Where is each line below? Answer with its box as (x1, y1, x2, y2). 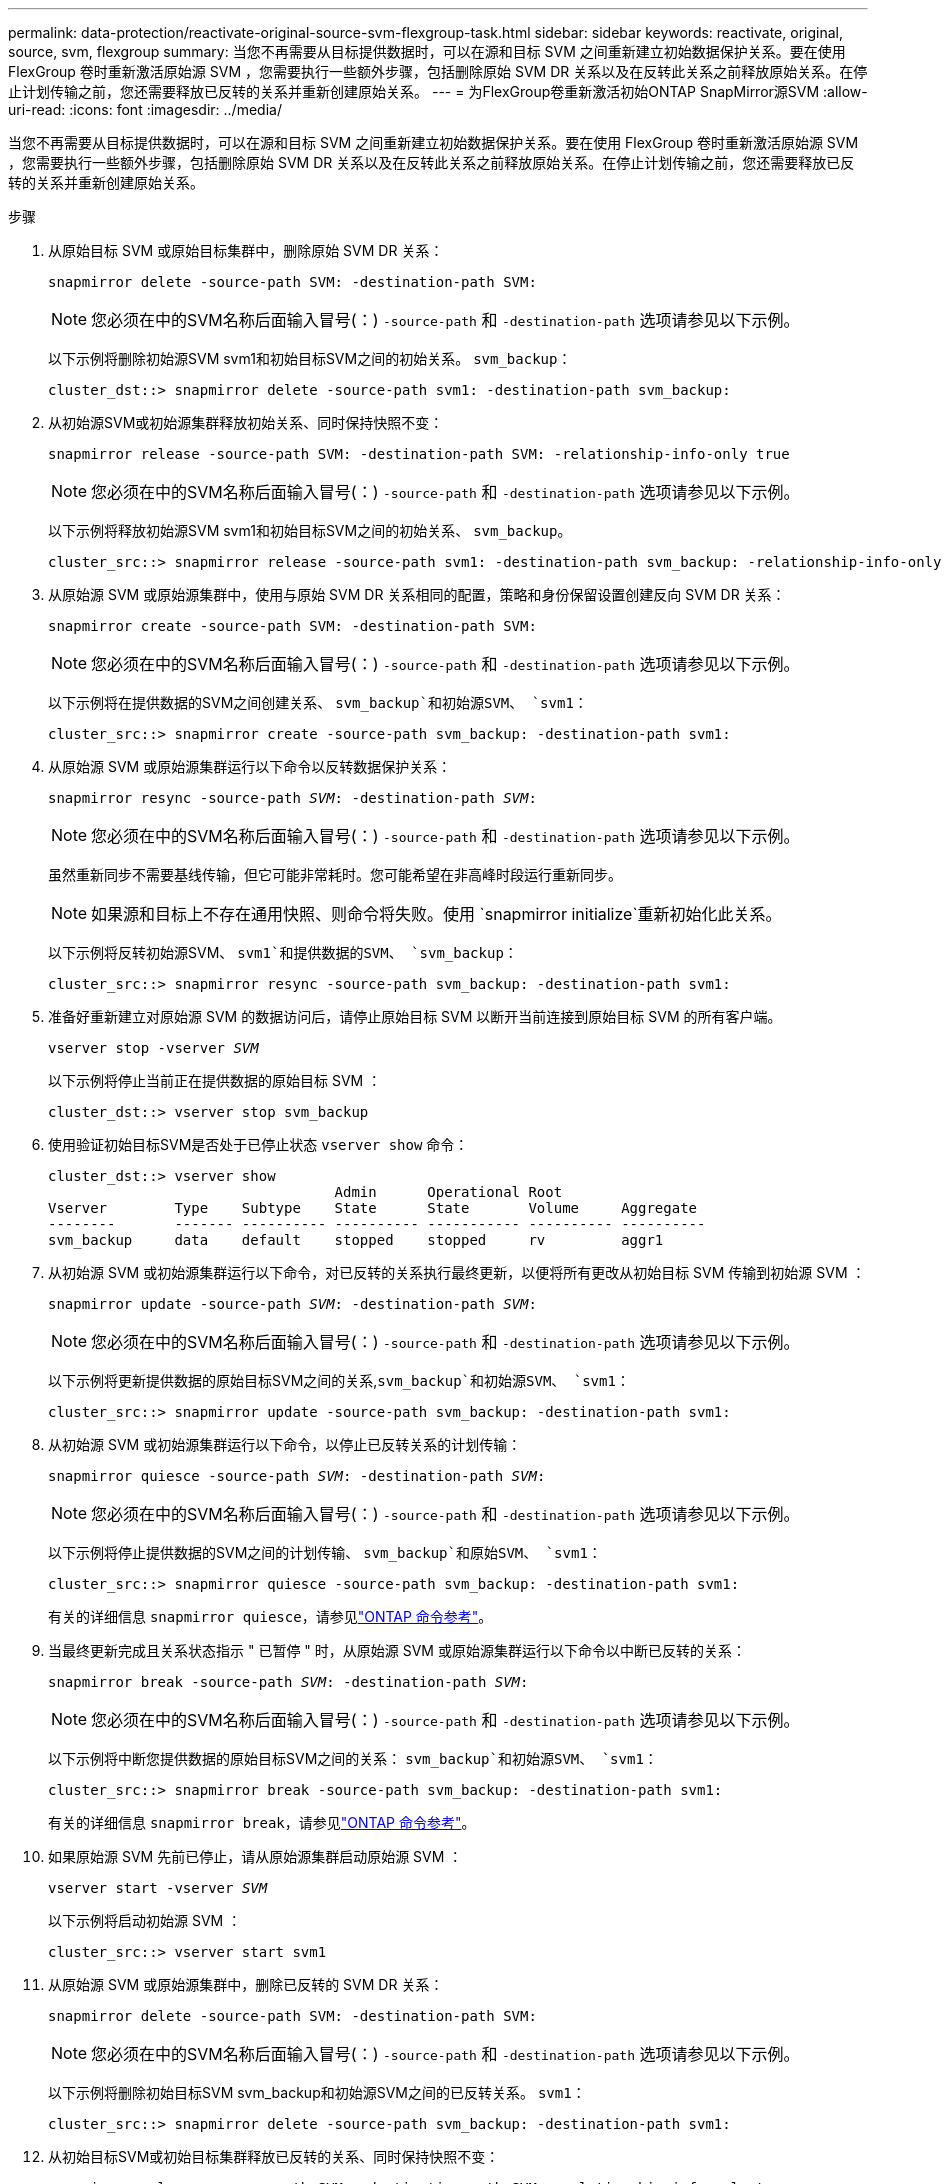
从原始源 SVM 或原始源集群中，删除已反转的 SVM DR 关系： (48, 1976, 444, 1993)
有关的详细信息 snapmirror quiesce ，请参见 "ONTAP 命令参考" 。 (48, 1608, 493, 1625)
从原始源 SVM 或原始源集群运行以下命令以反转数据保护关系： (48, 758, 452, 775)
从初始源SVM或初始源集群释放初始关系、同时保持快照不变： (48, 414, 444, 431)
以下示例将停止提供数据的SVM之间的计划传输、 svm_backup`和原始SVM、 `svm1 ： (48, 1544, 602, 1561)
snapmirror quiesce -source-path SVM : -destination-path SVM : (48, 1468, 546, 1484)
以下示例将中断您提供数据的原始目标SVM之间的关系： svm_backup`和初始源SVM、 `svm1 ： (48, 1750, 658, 1767)
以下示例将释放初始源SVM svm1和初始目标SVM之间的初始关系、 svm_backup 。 (48, 522, 572, 539)
